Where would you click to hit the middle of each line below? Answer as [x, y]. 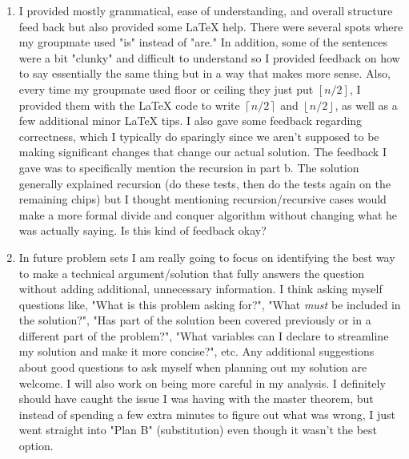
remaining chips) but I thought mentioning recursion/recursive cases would [202, 199]
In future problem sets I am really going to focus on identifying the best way [207, 257]
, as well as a [366, 105]
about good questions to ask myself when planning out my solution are [193, 367]
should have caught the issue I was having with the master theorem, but [196, 399]
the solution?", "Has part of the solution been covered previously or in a [195, 320]
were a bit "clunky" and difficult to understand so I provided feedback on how [209, 57]
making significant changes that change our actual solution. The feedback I [202, 152]
